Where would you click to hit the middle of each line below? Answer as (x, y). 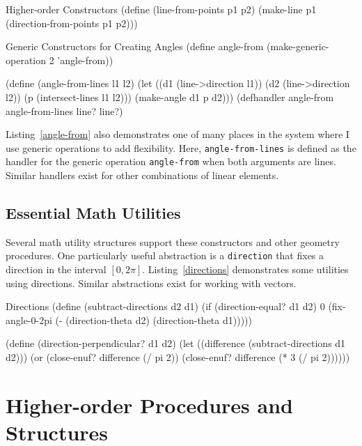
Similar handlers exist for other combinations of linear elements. (142, 175)
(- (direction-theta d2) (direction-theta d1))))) (154, 320)
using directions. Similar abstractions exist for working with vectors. (151, 283)
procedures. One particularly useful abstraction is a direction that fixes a (165, 255)
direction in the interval (56, 269)
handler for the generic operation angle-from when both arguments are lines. (171, 161)
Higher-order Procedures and (149, 405)
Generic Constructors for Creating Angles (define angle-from (135, 46)
